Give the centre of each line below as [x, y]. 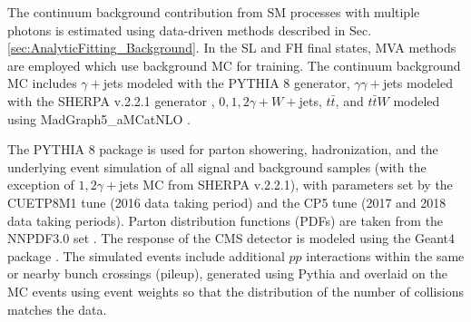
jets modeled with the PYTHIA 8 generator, [226, 83]
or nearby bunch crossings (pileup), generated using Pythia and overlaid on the [227, 273]
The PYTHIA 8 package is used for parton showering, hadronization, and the [223, 149]
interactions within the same [385, 255]
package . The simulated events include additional [146, 255]
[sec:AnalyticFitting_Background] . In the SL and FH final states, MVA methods [232, 48]
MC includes [42, 83]
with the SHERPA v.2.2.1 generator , [111, 100]
